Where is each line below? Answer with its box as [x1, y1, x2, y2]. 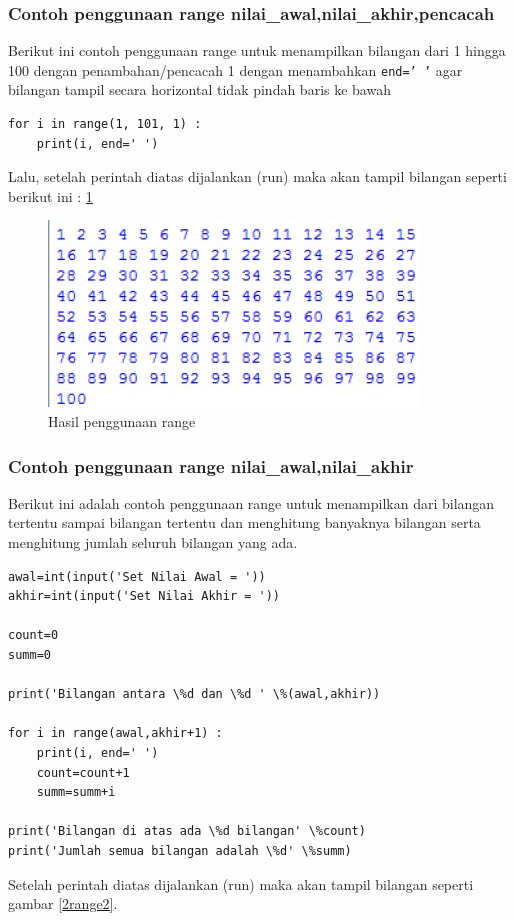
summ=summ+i [36, 785, 116, 800]
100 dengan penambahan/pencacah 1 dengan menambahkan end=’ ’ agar [8, 59, 463, 80]
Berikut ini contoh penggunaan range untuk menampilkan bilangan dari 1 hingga [8, 40, 506, 61]
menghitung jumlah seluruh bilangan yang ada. [8, 532, 298, 553]
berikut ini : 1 [8, 185, 93, 206]
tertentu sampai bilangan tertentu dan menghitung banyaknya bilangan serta [8, 512, 481, 533]
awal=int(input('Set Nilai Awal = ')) [8, 569, 266, 584]
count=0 [8, 628, 59, 643]
